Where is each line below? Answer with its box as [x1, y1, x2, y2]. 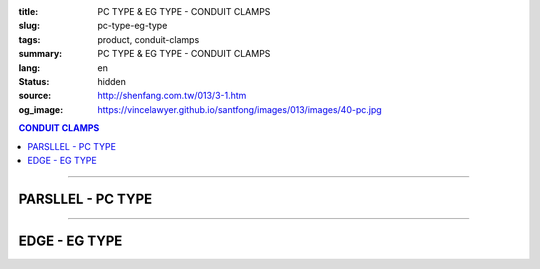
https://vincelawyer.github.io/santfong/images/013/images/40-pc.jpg [97, 103, 382, 115]
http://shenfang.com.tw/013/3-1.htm [97, 90, 247, 102]
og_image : [18, 103, 64, 115]
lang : [18, 61, 41, 74]
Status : [18, 75, 50, 87]
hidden [97, 75, 127, 87]
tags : [18, 33, 41, 45]
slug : [18, 20, 40, 32]
